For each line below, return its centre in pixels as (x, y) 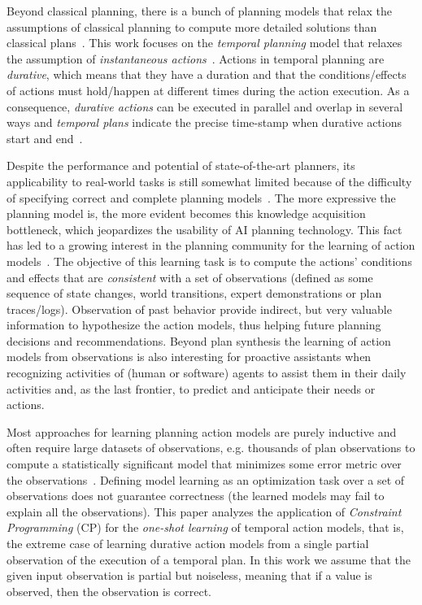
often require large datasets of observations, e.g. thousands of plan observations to (211, 448)
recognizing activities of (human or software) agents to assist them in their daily (207, 373)
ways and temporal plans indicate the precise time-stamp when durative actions (204, 122)
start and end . (45, 138)
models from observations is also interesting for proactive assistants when (189, 357)
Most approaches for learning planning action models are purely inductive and (202, 431)
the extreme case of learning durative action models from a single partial (188, 543)
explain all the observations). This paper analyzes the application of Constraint (204, 511)
